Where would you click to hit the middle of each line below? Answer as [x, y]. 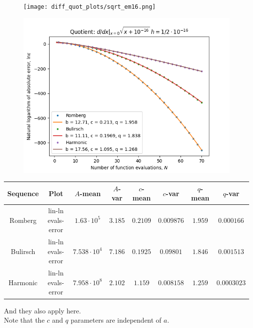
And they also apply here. [43, 310]
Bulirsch [23, 251]
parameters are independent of [116, 320]
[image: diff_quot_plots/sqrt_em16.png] [90, 7]
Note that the [24, 320]
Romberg [23, 220]
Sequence [23, 193]
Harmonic [23, 282]
